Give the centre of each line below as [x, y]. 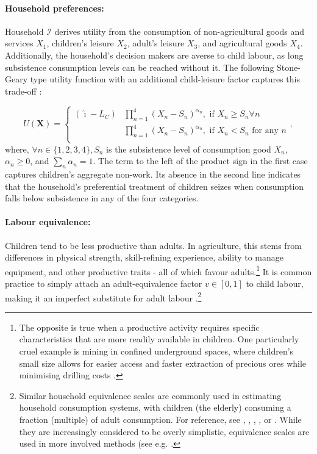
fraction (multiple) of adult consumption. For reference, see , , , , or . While [160, 419]
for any [265, 131]
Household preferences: [55, 8]
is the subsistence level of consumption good [189, 149]
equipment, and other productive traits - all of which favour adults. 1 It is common [158, 270]
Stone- [289, 67]
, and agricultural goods [242, 43]
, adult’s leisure [156, 43]
